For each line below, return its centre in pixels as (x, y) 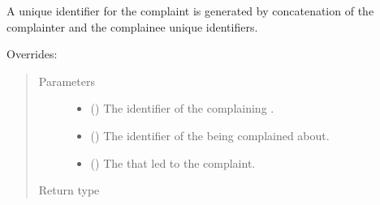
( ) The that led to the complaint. (173, 162)
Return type (69, 190)
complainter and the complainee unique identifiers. (132, 26)
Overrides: (32, 54)
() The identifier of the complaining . (182, 108)
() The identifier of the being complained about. (210, 135)
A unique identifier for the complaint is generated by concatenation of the (190, 11)
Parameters (67, 81)
